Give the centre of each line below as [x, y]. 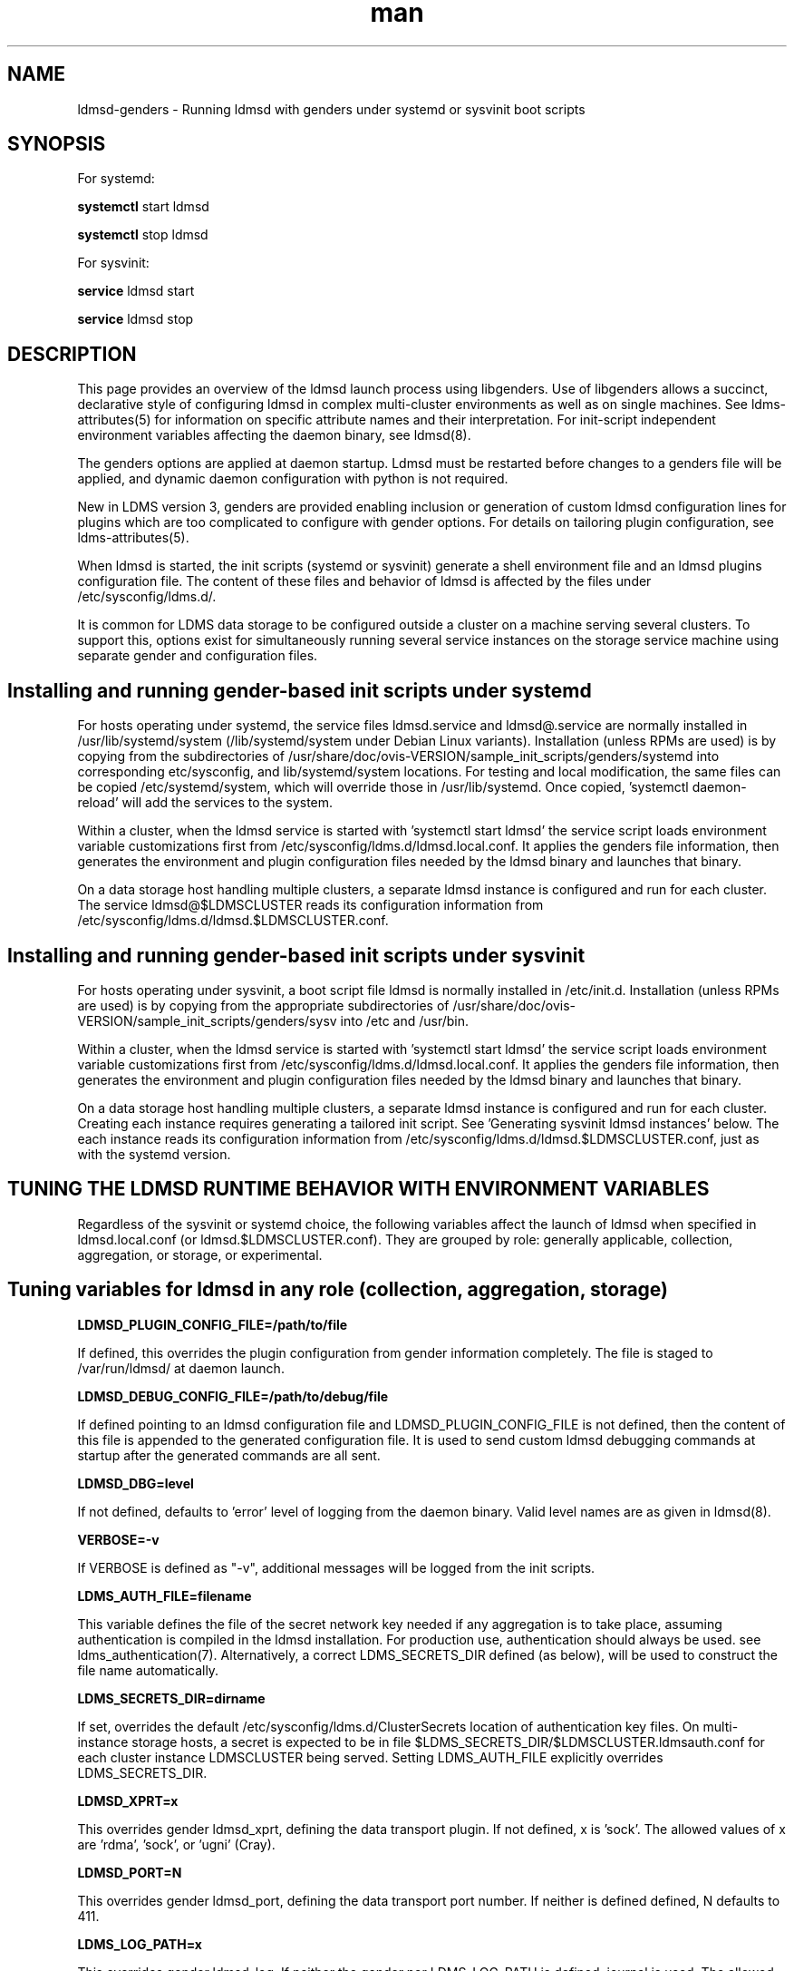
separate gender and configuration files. [198, 656]
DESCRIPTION [72, 354]
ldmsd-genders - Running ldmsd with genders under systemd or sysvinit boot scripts [331, 109]
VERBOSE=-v [118, 1539]
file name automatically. [148, 1670]
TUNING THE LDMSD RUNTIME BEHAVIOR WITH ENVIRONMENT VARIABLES [358, 1189]
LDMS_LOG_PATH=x [140, 1944]
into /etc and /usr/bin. [405, 1020]
